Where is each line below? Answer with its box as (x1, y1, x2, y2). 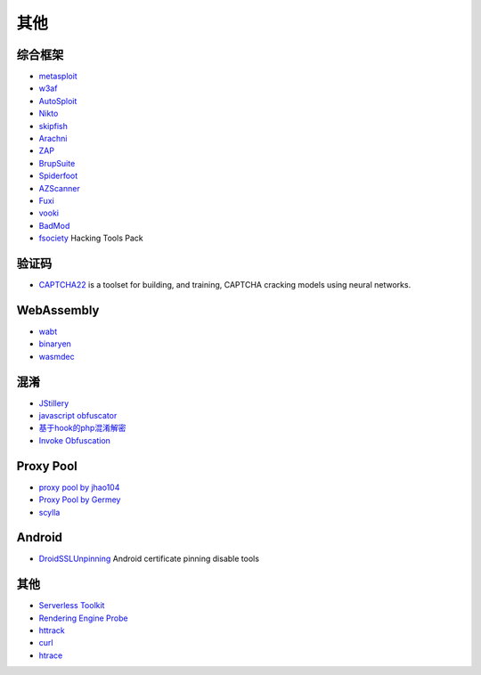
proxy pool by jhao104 (38, 482, 120, 492)
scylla (38, 507, 61, 517)
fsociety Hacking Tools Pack (38, 232, 143, 244)
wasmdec (38, 351, 75, 362)
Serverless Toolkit (38, 600, 105, 611)
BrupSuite (38, 158, 76, 168)
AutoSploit (38, 95, 77, 106)
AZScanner (38, 183, 80, 193)
